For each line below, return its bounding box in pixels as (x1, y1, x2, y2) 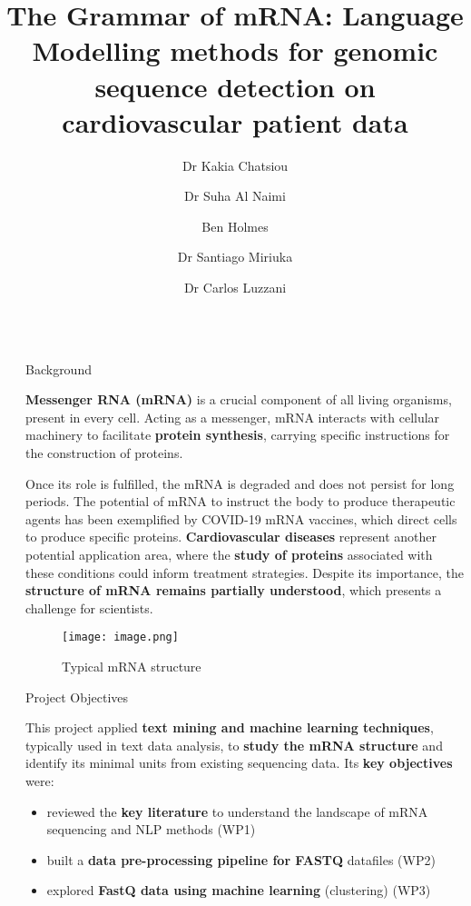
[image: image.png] (62, 631, 179, 644)
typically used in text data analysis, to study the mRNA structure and (25, 735, 443, 754)
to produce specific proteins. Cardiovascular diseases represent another (25, 527, 437, 546)
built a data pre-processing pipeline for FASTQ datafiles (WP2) (46, 850, 436, 869)
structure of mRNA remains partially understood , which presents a (25, 581, 442, 600)
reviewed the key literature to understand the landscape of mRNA (46, 801, 428, 821)
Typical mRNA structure (62, 657, 201, 676)
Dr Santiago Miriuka (177, 247, 293, 266)
